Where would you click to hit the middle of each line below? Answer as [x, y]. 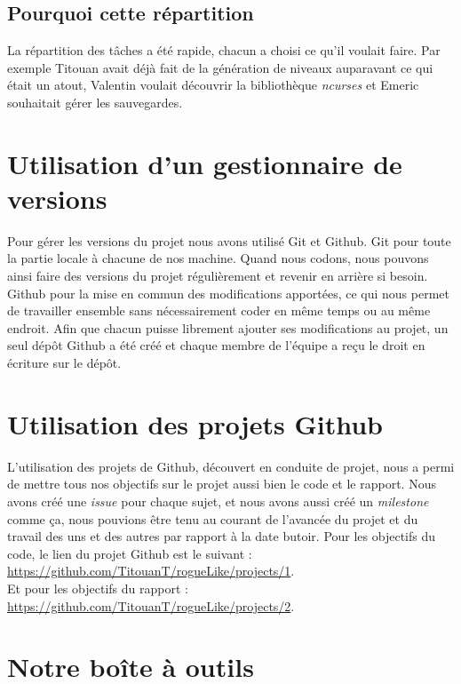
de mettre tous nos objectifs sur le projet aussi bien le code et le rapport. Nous [222, 484]
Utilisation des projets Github [195, 423]
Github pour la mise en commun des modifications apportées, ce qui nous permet [228, 293]
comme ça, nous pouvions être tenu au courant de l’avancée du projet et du [213, 518]
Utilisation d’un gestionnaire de [205, 163]
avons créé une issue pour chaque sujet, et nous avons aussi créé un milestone [218, 501]
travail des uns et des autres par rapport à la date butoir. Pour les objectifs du [222, 536]
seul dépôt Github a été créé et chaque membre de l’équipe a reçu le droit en [216, 345]
